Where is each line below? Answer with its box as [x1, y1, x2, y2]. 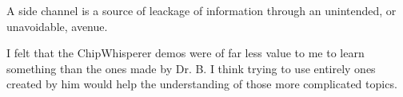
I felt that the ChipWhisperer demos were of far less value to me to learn [6, 45, 365, 61]
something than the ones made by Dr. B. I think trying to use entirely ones [6, 60, 376, 76]
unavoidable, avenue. [6, 17, 108, 34]
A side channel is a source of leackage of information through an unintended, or [6, 2, 397, 18]
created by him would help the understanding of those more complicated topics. [6, 76, 397, 92]
